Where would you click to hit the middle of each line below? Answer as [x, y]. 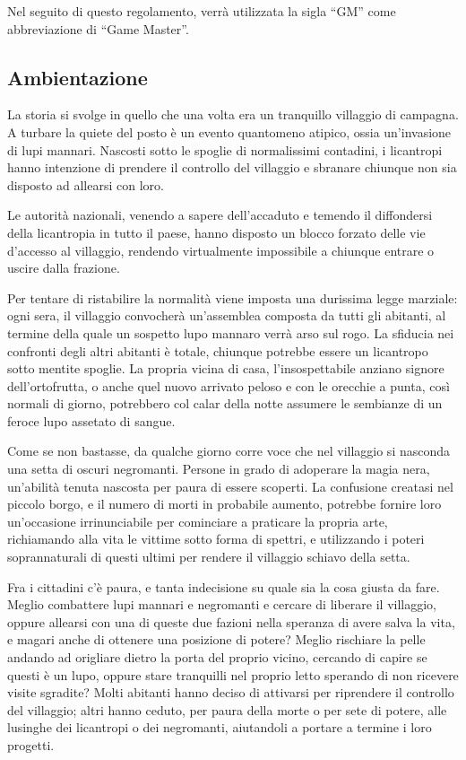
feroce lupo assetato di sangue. [91, 420]
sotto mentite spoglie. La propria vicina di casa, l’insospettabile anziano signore [226, 368]
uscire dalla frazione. [64, 268]
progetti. [31, 744]
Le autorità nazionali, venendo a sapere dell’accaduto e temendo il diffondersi [220, 215]
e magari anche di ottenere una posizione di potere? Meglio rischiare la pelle [216, 639]
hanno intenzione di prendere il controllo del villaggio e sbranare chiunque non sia [232, 167]
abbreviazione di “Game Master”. [98, 28]
